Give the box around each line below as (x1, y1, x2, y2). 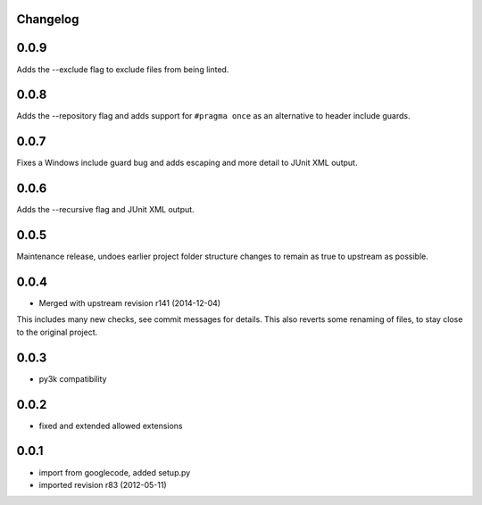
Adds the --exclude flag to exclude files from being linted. (16, 63, 229, 75)
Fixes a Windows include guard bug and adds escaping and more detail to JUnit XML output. (16, 157, 358, 169)
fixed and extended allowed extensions (38, 420, 183, 431)
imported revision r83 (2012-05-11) (38, 479, 167, 490)
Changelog (16, 12, 79, 27)
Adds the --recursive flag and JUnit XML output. (16, 204, 195, 215)
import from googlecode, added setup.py (38, 467, 191, 477)
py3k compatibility (38, 373, 107, 384)
